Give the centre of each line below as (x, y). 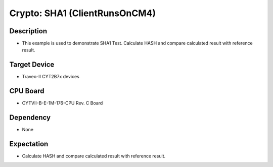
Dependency (30, 118)
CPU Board (27, 91)
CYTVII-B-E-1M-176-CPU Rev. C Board (62, 103)
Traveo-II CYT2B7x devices (51, 77)
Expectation (29, 144)
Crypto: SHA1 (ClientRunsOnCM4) (83, 13)
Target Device (32, 65)
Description (28, 31)
